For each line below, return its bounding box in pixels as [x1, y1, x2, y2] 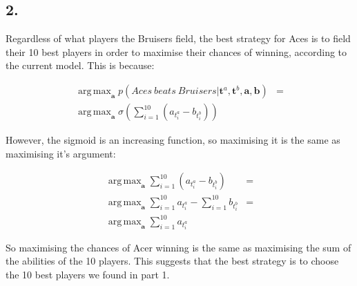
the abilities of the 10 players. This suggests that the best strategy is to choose [6, 254, 339, 268]
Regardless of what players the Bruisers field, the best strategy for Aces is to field [6, 31, 351, 46]
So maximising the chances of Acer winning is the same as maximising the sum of [6, 240, 351, 254]
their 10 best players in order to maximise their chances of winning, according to [6, 44, 347, 59]
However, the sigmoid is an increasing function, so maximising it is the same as [6, 133, 340, 147]
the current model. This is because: [6, 58, 155, 73]
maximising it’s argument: [6, 146, 116, 160]
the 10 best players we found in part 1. [6, 267, 170, 282]
